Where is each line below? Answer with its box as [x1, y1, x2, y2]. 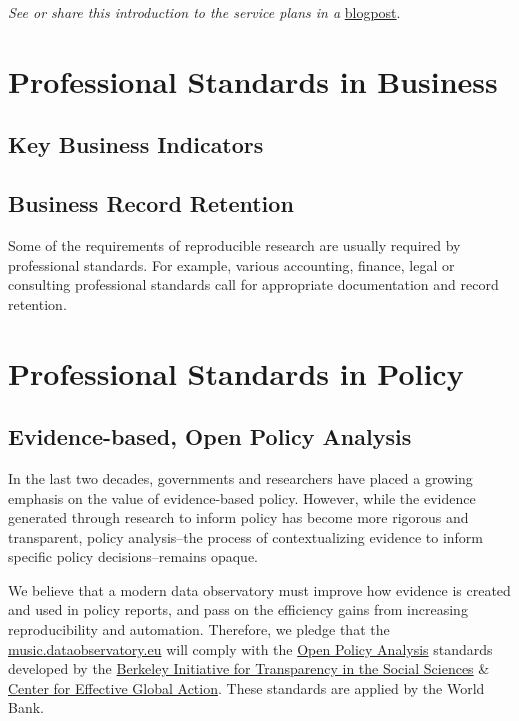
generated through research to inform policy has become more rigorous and [8, 507, 469, 528]
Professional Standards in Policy [8, 352, 464, 393]
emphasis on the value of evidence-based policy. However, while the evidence [8, 487, 476, 508]
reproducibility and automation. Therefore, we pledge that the [8, 619, 390, 640]
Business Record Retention [8, 188, 294, 219]
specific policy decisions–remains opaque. [8, 546, 259, 567]
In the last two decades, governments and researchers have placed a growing [8, 467, 473, 488]
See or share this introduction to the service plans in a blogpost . [8, 2, 401, 22]
